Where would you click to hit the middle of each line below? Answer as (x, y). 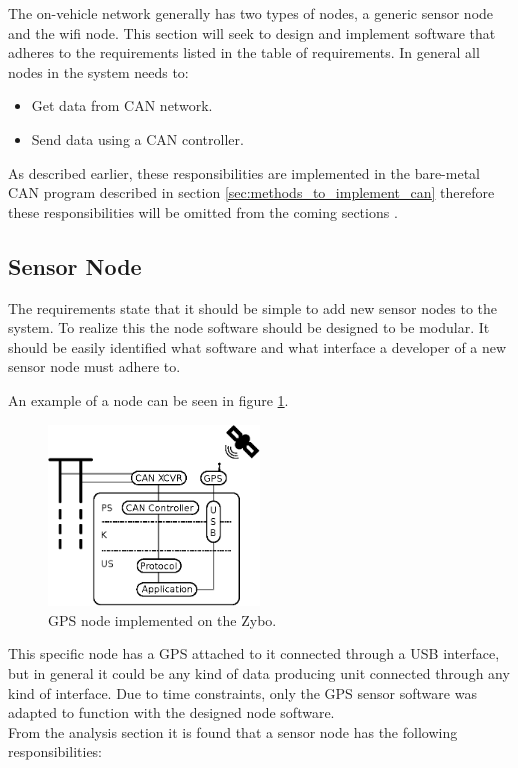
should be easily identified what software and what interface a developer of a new (257, 346)
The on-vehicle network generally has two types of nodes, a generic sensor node (251, 13)
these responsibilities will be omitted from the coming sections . (203, 211)
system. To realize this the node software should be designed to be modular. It (249, 327)
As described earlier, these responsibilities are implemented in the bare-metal (244, 172)
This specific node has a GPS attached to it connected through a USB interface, (254, 653)
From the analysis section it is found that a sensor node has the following (233, 731)
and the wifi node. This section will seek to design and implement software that (252, 32)
